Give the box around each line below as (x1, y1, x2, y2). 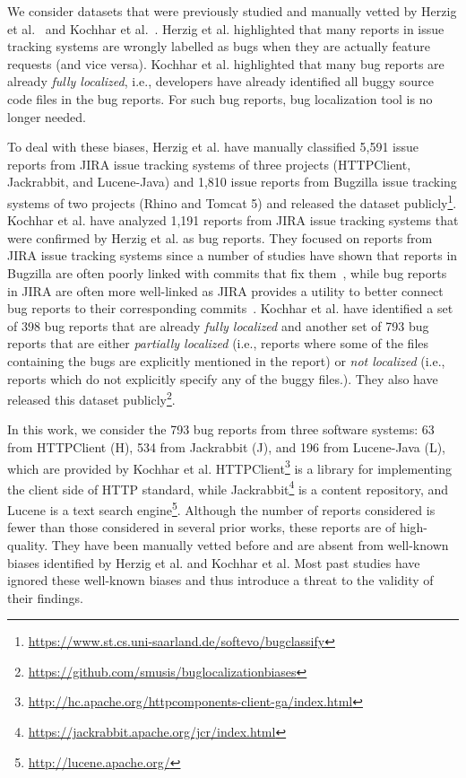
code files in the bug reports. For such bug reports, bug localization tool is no (7, 89, 433, 108)
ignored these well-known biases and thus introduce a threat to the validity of (7, 571, 434, 590)
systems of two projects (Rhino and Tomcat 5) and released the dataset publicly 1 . (7, 190, 457, 212)
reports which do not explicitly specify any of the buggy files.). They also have (7, 369, 438, 388)
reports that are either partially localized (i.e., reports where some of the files (7, 334, 429, 353)
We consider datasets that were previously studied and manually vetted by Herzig (7, 2, 457, 20)
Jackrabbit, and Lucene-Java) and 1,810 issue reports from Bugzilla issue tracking (7, 172, 457, 191)
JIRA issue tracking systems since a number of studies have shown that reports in (7, 246, 458, 265)
